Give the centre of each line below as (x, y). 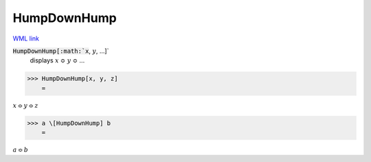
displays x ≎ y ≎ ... (57, 60)
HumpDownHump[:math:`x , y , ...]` (61, 51)
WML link (26, 38)
